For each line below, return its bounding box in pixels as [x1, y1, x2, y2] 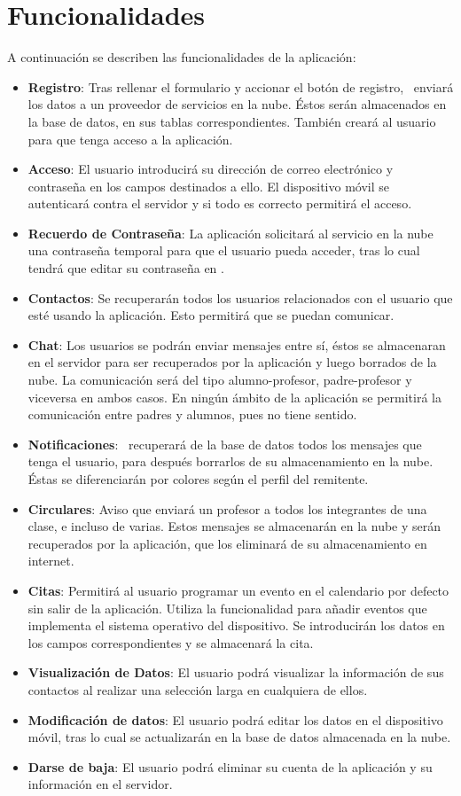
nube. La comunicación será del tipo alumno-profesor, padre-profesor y [27, 371, 412, 389]
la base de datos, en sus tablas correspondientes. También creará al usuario [27, 112, 436, 130]
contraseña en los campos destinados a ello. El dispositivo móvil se [27, 176, 389, 195]
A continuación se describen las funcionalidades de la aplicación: [7, 48, 356, 66]
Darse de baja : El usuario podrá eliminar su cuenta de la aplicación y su [27, 757, 433, 776]
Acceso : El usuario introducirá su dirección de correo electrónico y [27, 160, 394, 178]
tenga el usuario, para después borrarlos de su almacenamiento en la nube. [27, 452, 434, 471]
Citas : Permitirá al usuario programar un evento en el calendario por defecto [27, 581, 449, 599]
